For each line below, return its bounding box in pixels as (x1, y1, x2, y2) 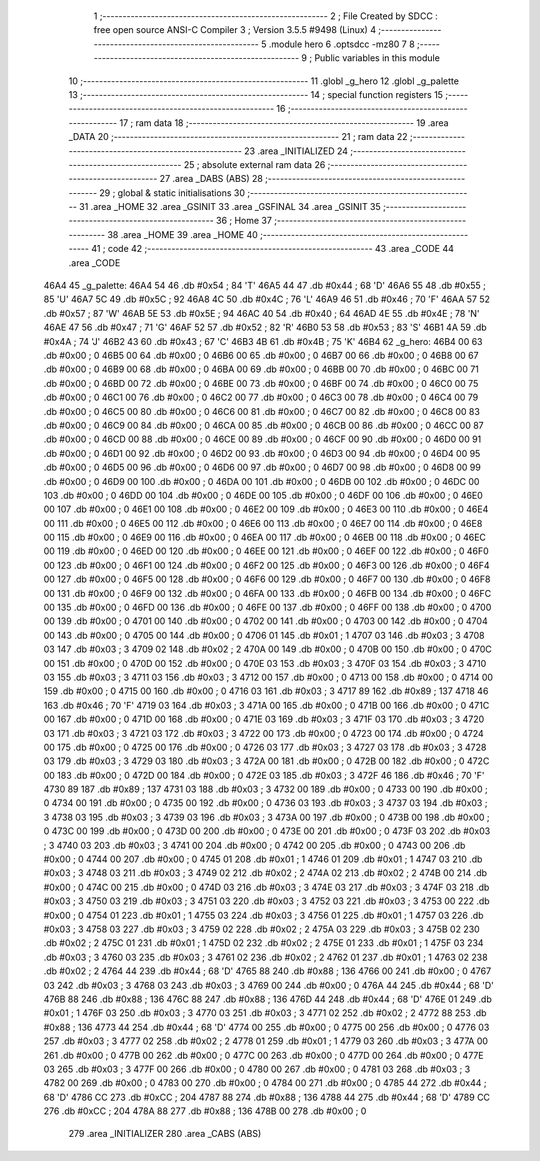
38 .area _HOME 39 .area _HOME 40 (106, 228, 259, 240)
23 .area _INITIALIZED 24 (243, 145, 349, 157)
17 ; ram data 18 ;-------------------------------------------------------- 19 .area (119, 116, 449, 129)
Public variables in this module (314, 52, 440, 64)
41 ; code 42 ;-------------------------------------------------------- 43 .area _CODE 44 (91, 243, 455, 255)
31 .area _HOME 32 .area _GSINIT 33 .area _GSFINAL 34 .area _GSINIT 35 (78, 201, 382, 213)
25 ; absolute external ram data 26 (183, 158, 326, 170)
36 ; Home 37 (215, 215, 272, 227)
